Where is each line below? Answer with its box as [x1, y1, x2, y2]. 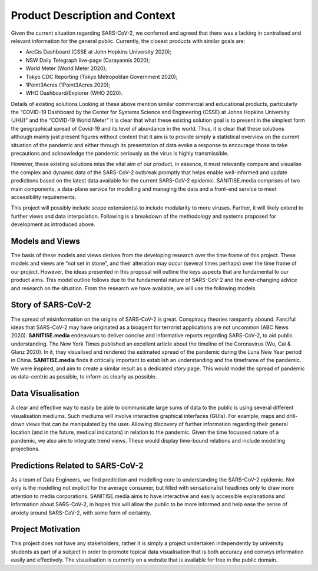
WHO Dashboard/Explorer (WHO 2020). [25, 89, 123, 97]
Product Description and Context [11, 9, 175, 22]
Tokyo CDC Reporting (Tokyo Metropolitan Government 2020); [25, 73, 178, 80]
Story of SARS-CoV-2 [11, 300, 91, 310]
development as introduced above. [11, 221, 95, 228]
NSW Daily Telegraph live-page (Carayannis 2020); [25, 57, 150, 64]
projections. [11, 445, 40, 453]
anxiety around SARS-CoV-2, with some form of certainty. [11, 509, 151, 516]
